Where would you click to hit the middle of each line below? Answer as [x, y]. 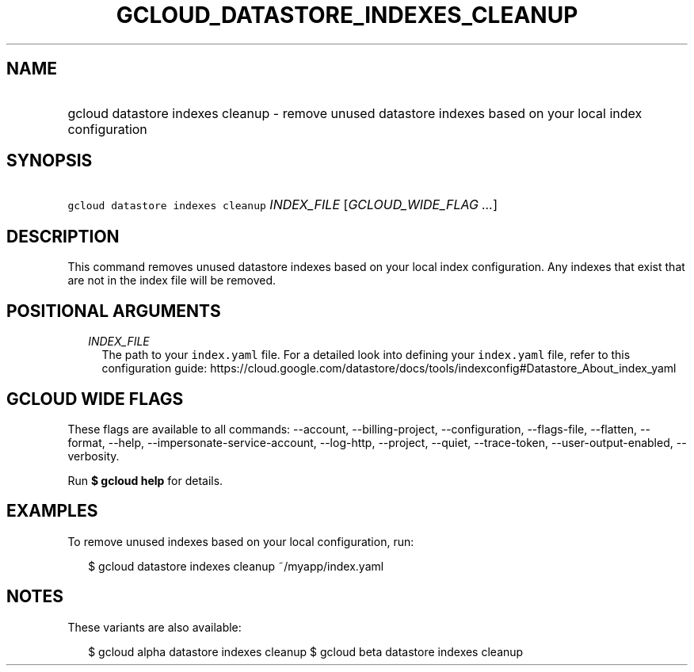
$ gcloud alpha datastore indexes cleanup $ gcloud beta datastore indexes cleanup [306, 651]
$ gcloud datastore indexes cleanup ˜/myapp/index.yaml [236, 566]
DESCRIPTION [63, 236]
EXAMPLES [52, 511]
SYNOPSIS [50, 161]
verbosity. [93, 456]
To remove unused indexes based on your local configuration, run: [241, 541]
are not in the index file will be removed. [172, 281]
